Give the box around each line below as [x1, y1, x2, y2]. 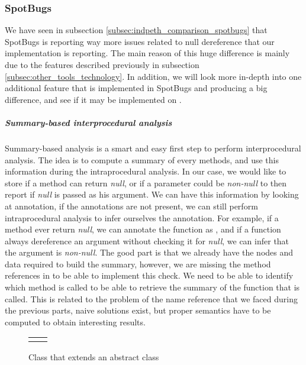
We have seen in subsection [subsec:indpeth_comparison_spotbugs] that [5, 24, 268, 36]
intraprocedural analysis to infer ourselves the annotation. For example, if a [5, 211, 279, 224]
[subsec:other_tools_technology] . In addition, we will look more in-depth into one [5, 70, 302, 82]
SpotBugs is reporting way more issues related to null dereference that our [5, 35, 275, 47]
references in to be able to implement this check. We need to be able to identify [5, 269, 294, 282]
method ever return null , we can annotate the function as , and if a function [5, 223, 281, 235]
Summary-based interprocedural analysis [5, 116, 172, 128]
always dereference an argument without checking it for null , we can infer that [5, 234, 289, 247]
